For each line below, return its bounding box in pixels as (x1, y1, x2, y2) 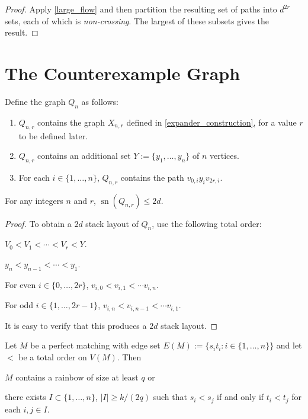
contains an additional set (37, 149, 131, 162)
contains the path (120, 171, 184, 183)
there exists (5, 391, 46, 403)
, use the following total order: (152, 217, 262, 229)
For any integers (5, 194, 63, 206)
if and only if (217, 391, 264, 403)
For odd (5, 299, 34, 311)
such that (153, 391, 187, 403)
